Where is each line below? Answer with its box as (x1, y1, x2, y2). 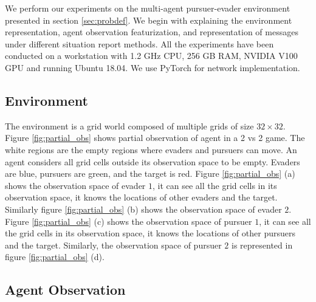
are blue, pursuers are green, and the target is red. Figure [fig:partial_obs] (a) (5, 167, 295, 180)
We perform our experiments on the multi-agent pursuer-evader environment (5, 2, 290, 14)
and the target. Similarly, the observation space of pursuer (5, 238, 222, 251)
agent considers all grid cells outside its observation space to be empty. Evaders (5, 155, 300, 168)
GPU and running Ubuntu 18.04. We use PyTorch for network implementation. (5, 61, 300, 74)
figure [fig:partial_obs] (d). (5, 250, 105, 263)
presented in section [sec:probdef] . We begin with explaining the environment (5, 13, 292, 26)
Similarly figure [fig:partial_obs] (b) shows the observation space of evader (5, 202, 282, 215)
